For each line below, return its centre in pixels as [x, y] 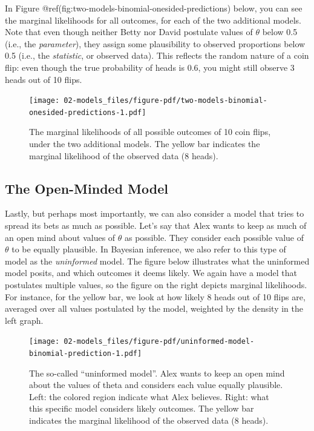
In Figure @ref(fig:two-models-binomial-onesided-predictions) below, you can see [154, 8]
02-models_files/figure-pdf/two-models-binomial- [165, 101]
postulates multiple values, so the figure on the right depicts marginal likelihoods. [156, 285]
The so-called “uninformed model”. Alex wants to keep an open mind [157, 373]
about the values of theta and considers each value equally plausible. [156, 385]
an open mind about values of [60, 237]
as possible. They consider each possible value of [214, 237]
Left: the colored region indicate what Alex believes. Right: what [149, 396]
